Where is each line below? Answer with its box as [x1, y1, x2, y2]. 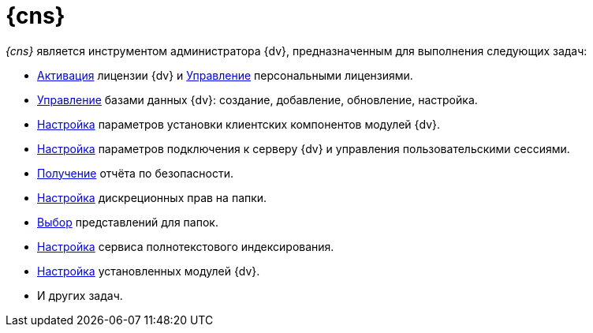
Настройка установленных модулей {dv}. [37, 264, 260, 278]
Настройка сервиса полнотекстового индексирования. [37, 239, 334, 253]
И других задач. [37, 288, 123, 302]
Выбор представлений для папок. [37, 215, 218, 229]
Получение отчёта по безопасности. [37, 166, 233, 180]
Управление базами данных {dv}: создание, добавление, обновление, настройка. [37, 92, 478, 107]
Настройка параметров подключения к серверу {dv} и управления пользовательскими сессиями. [37, 141, 570, 155]
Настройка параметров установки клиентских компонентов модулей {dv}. [37, 117, 441, 131]
